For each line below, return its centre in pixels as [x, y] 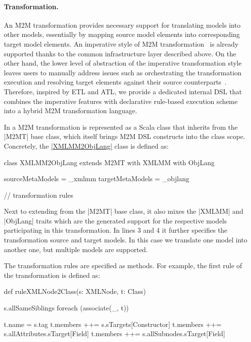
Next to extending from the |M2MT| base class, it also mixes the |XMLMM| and [124, 211]
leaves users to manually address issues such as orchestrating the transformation [123, 72]
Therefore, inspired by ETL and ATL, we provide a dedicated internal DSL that [123, 91]
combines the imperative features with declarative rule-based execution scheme [121, 101]
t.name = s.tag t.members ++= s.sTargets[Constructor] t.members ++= [113, 324]
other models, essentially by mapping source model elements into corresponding [122, 34]
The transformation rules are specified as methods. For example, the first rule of [123, 265]
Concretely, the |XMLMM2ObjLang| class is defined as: [86, 145]
